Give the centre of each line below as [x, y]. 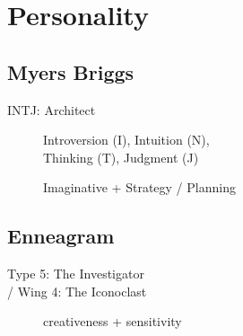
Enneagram [61, 236]
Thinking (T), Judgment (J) [121, 157]
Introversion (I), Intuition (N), [126, 140]
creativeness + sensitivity [113, 321]
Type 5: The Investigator [76, 274]
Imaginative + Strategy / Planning [139, 187]
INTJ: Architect [52, 109]
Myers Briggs [71, 71]
